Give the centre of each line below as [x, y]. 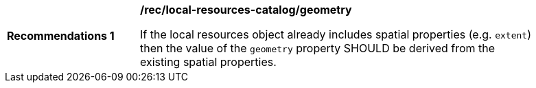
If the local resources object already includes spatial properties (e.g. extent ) [336, 34]
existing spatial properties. [208, 62]
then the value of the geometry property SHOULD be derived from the [318, 48]
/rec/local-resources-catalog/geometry [246, 10]
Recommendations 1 [61, 36]
